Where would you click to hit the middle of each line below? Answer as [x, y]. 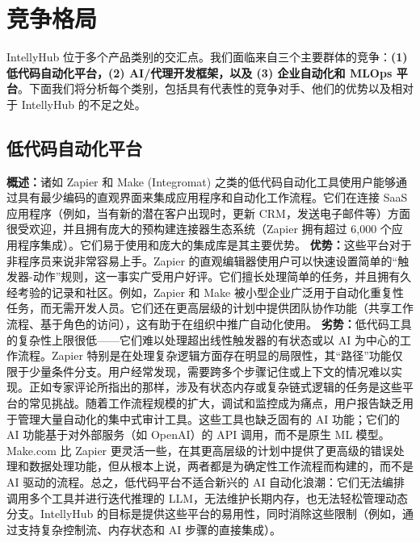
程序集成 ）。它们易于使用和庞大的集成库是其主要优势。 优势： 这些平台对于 [214, 245]
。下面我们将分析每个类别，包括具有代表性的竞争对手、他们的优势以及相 [210, 88]
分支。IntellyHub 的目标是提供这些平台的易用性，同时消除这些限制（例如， [205, 514]
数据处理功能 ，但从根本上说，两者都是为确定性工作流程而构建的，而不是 [221, 466]
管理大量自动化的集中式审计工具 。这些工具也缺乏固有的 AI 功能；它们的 [208, 418]
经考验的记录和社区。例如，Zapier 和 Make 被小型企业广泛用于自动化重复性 [205, 292]
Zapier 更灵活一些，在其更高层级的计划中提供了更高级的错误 [234, 450]
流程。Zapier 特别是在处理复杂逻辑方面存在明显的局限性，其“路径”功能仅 [210, 355]
